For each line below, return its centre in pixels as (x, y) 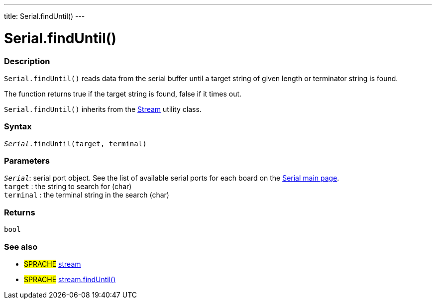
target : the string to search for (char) (68, 187)
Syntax (18, 127)
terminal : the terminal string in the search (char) (87, 195)
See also (21, 247)
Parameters (27, 161)
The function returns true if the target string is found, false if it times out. (123, 94)
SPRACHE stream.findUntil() (70, 279)
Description (27, 61)
